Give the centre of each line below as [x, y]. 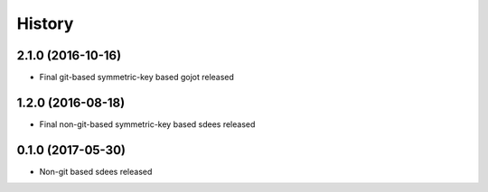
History [45, 23]
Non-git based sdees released [96, 171]
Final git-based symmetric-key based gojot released [137, 78]
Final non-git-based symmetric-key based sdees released [147, 124]
